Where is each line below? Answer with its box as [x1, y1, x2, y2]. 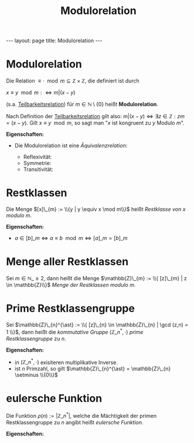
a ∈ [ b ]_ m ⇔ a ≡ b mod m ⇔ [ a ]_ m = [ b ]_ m [14, 235, 128, 242]
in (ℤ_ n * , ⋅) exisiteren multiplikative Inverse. [14, 358, 118, 366]
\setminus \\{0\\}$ [14, 372, 58, 379]
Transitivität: [23, 166, 54, 173]
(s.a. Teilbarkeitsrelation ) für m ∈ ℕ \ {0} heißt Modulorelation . [6, 101, 158, 108]
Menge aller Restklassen [6, 255, 129, 269]
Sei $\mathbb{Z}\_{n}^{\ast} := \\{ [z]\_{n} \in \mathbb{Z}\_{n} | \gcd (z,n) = [6, 321, 189, 328]
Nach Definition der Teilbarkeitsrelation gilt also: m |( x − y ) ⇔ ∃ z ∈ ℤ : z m [6, 113, 185, 120]
